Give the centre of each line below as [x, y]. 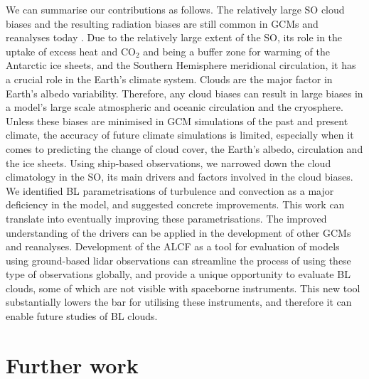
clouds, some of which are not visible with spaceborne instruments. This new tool [183, 288]
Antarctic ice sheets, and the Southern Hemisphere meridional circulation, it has [181, 65]
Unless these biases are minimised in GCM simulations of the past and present [177, 121]
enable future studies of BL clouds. [82, 316]
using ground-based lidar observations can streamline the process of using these [178, 260]
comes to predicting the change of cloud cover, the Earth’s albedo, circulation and [184, 148]
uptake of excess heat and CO [71, 51]
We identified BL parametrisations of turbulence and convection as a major [170, 190]
